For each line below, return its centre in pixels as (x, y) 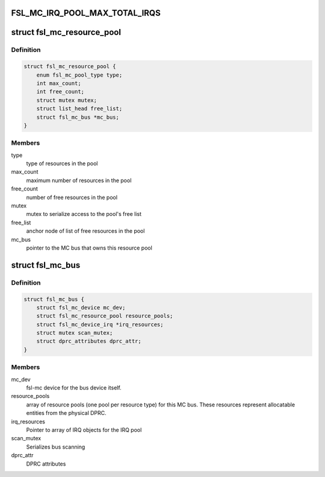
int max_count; (59, 83)
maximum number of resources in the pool (79, 180)
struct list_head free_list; (79, 109)
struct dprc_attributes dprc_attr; (89, 341)
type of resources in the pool (62, 163)
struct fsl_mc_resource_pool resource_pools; (105, 316)
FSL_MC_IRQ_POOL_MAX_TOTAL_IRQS (86, 13)
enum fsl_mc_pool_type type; (79, 75)
